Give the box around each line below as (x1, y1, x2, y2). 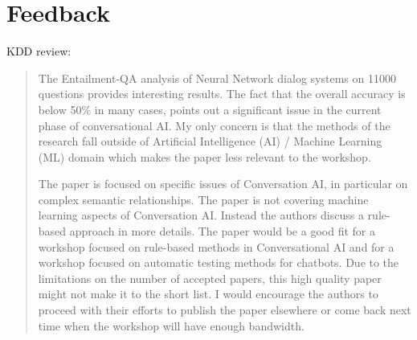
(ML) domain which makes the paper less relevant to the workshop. (38, 148, 371, 165)
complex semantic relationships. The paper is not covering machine (38, 190, 369, 207)
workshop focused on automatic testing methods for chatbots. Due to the (38, 254, 399, 271)
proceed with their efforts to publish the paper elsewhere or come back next (38, 301, 411, 318)
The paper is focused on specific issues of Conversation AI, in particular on (38, 175, 408, 192)
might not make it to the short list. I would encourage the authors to (38, 285, 378, 302)
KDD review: (6, 43, 72, 59)
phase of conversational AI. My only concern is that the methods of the (38, 117, 390, 133)
